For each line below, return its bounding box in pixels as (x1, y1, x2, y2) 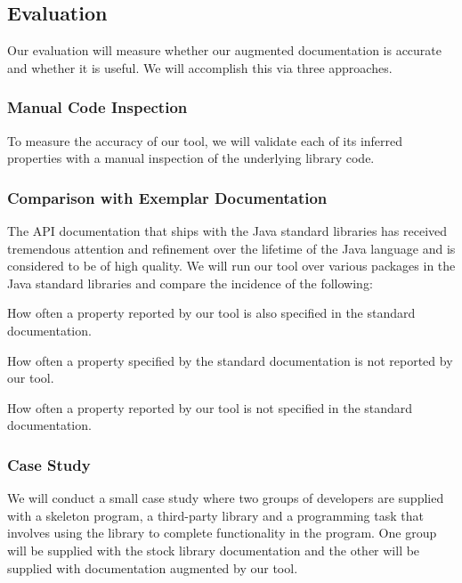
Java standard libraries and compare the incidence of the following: (7, 273, 373, 292)
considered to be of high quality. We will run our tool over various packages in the (7, 256, 456, 275)
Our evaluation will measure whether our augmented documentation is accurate (7, 41, 442, 60)
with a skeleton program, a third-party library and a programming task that (7, 506, 424, 524)
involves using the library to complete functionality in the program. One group (7, 523, 437, 542)
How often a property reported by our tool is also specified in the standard (7, 304, 416, 322)
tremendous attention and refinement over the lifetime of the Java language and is (7, 239, 456, 257)
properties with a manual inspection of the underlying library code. (7, 149, 375, 167)
